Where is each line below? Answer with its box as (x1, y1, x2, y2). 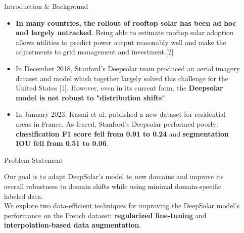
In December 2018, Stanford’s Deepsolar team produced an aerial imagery (15, 63, 240, 73)
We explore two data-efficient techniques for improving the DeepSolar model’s (4, 200, 240, 211)
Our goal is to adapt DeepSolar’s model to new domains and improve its (4, 171, 224, 182)
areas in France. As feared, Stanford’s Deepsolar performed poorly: (15, 118, 218, 129)
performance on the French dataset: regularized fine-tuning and (4, 210, 207, 220)
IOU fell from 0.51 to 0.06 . (15, 138, 108, 148)
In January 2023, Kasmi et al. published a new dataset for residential (15, 109, 226, 119)
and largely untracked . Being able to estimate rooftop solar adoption (15, 27, 234, 38)
